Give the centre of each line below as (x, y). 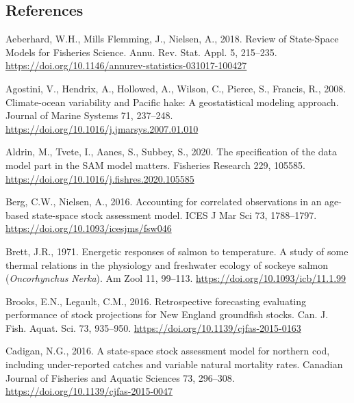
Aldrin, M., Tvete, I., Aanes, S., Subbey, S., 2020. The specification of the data (172, 152)
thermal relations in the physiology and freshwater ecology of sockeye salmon (167, 264)
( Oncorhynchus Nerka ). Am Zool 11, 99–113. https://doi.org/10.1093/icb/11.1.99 (176, 278)
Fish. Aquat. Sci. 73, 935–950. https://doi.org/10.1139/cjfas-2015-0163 (153, 327)
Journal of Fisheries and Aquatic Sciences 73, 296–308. (120, 377)
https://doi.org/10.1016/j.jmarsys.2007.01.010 (102, 128)
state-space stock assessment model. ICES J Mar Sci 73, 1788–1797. (174, 214)
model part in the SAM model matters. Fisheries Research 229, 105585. (155, 165)
